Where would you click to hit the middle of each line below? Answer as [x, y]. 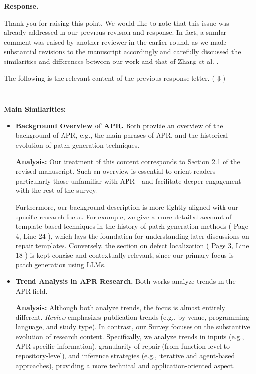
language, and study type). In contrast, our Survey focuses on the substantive [133, 327]
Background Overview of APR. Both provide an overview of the [119, 125]
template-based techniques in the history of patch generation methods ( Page [132, 226]
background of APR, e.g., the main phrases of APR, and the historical [122, 135]
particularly [33, 180]
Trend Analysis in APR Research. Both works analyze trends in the [126, 281]
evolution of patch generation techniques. [78, 144]
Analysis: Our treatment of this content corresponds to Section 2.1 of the [128, 161]
